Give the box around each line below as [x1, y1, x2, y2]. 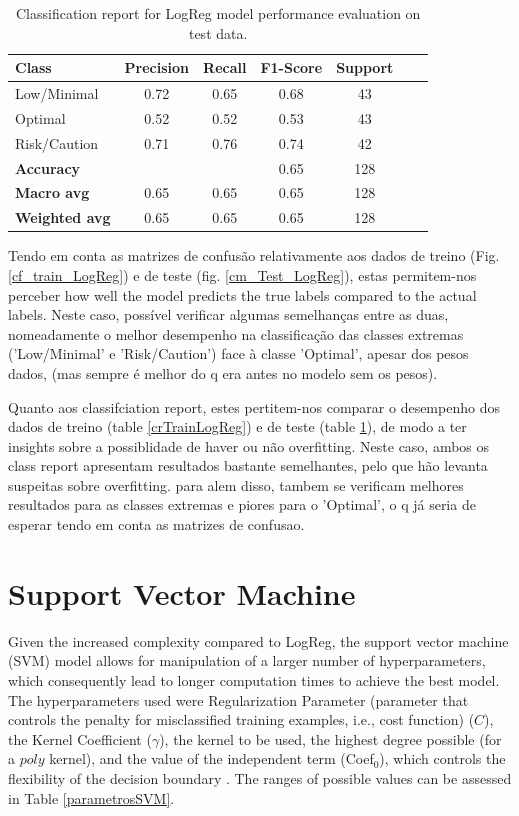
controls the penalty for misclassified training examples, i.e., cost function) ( [8, 709, 475, 730]
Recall [203, 57, 247, 78]
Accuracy [15, 157, 81, 178]
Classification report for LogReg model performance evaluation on [15, 3, 421, 23]
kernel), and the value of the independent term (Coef [49, 748, 374, 769]
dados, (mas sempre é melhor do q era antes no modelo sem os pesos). [8, 362, 438, 383]
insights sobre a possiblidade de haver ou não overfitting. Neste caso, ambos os [8, 435, 490, 456]
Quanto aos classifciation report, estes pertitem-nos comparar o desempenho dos [8, 396, 500, 417]
